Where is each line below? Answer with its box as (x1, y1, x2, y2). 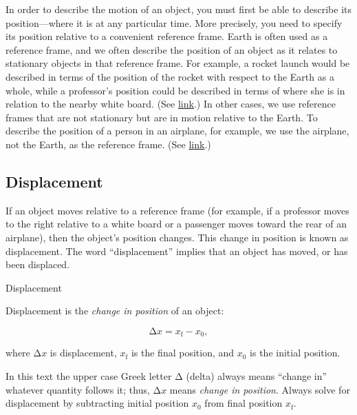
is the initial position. (250, 345, 340, 360)
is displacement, (50, 345, 117, 360)
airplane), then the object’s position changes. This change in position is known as (6, 230, 349, 244)
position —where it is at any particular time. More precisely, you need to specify (6, 15, 343, 30)
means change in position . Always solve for (169, 382, 350, 396)
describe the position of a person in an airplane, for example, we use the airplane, (6, 123, 349, 138)
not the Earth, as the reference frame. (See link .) (6, 136, 211, 151)
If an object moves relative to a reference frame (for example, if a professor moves (6, 203, 349, 217)
